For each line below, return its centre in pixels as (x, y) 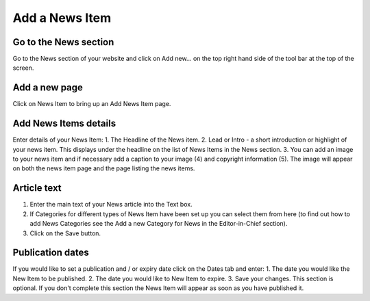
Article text (37, 188)
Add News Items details (64, 123)
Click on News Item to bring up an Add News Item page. (92, 104)
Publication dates (51, 253)
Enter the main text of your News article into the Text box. (111, 205)
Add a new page (48, 88)
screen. (23, 68)
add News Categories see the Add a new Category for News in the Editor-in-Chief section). (159, 224)
